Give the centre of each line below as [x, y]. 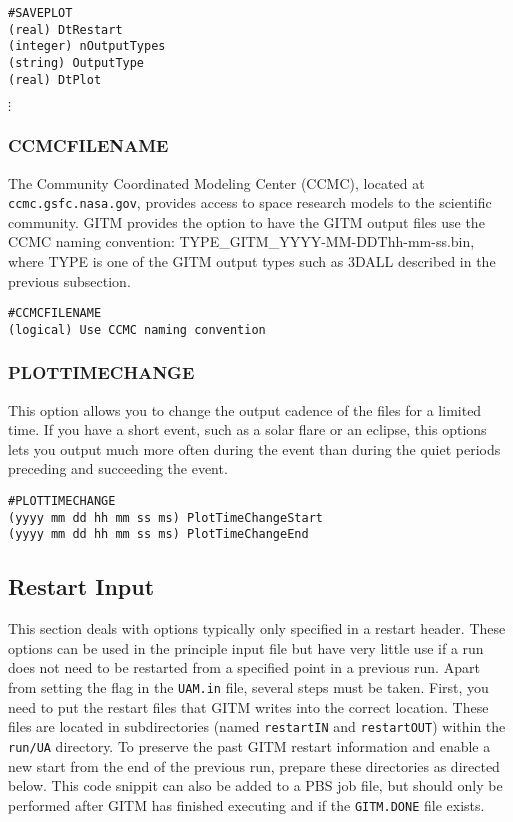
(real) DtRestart [65, 29]
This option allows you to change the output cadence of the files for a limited [245, 409]
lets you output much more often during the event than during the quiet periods [254, 448]
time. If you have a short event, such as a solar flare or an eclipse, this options [247, 429]
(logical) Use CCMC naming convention [137, 329]
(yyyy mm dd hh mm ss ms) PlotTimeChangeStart [165, 517]
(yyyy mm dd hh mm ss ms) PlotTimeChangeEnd [158, 534]
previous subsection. [69, 280]
